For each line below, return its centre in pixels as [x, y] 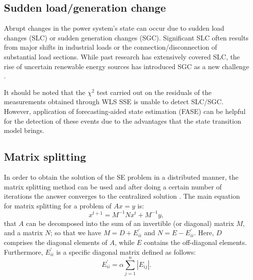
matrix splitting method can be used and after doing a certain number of [113, 186]
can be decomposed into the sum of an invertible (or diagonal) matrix [130, 223]
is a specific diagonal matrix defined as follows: [126, 252]
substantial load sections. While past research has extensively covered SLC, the [122, 56]
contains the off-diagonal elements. [195, 242]
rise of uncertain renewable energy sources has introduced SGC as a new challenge [126, 66]
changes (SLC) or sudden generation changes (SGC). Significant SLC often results [126, 37]
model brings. [24, 130]
